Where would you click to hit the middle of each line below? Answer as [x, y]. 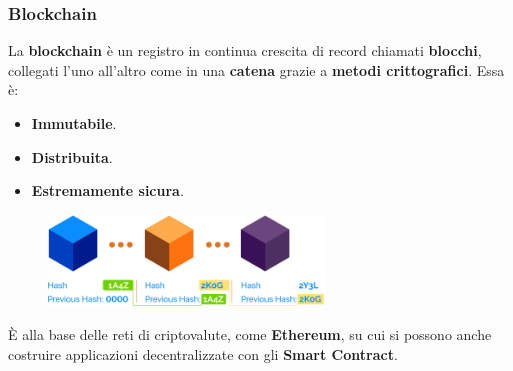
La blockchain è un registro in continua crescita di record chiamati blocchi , [245, 50]
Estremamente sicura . [107, 190]
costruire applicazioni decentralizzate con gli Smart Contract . [203, 353]
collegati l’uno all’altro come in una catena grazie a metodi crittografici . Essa [256, 69]
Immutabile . [74, 123]
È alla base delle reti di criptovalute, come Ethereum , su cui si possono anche [250, 333]
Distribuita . [72, 156]
